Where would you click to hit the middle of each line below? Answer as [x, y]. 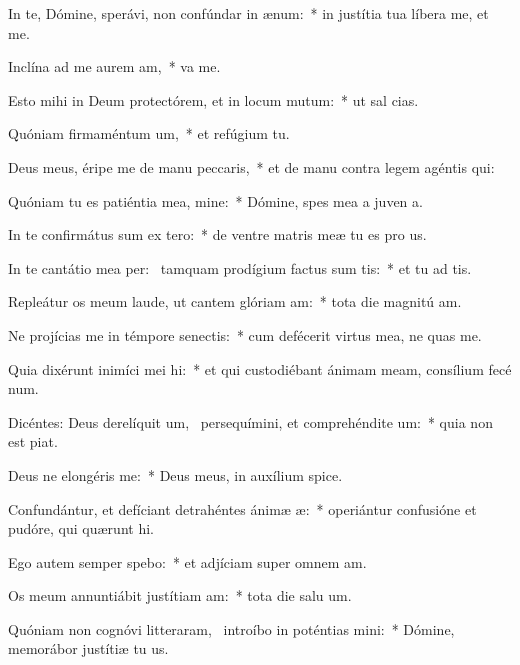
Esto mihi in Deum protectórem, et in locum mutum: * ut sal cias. [213, 99]
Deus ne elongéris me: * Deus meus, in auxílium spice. [175, 474]
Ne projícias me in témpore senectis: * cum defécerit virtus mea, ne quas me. [245, 334]
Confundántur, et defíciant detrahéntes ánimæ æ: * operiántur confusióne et [242, 508]
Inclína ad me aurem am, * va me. [114, 66]
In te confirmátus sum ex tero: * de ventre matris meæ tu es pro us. [217, 234]
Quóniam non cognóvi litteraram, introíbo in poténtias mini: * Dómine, [231, 628]
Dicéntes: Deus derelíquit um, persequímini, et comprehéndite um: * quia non [250, 421]
